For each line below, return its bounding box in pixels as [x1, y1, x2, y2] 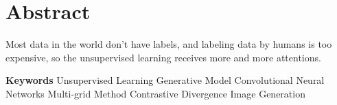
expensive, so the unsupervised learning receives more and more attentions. [5, 50, 321, 64]
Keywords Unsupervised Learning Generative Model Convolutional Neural [5, 73, 325, 87]
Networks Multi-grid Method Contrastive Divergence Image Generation [5, 86, 305, 100]
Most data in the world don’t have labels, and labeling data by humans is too [5, 37, 332, 51]
